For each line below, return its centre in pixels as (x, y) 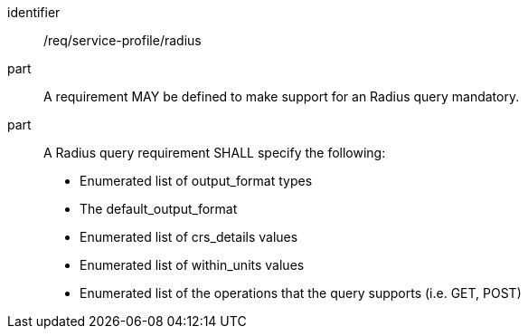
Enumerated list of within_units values (192, 265)
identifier (34, 12)
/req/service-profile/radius (123, 40)
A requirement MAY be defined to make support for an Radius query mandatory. (282, 96)
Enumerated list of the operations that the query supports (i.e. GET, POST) (301, 293)
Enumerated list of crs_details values (189, 237)
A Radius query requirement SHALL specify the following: (215, 153)
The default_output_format (159, 209)
